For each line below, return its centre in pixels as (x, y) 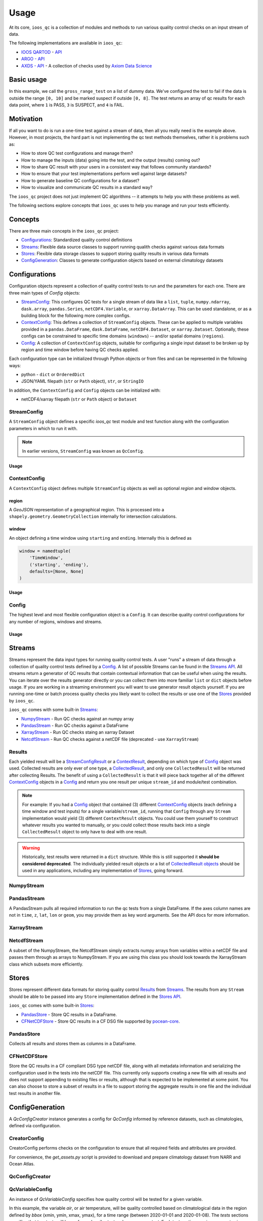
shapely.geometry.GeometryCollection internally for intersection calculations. (93, 516)
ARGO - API (33, 59)
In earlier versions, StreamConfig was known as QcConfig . (83, 451)
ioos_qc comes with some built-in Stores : (52, 1006)
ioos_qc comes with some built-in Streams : (54, 710)
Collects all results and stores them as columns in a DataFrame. (73, 1044)
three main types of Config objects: (45, 293)
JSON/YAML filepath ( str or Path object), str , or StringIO (82, 381)
